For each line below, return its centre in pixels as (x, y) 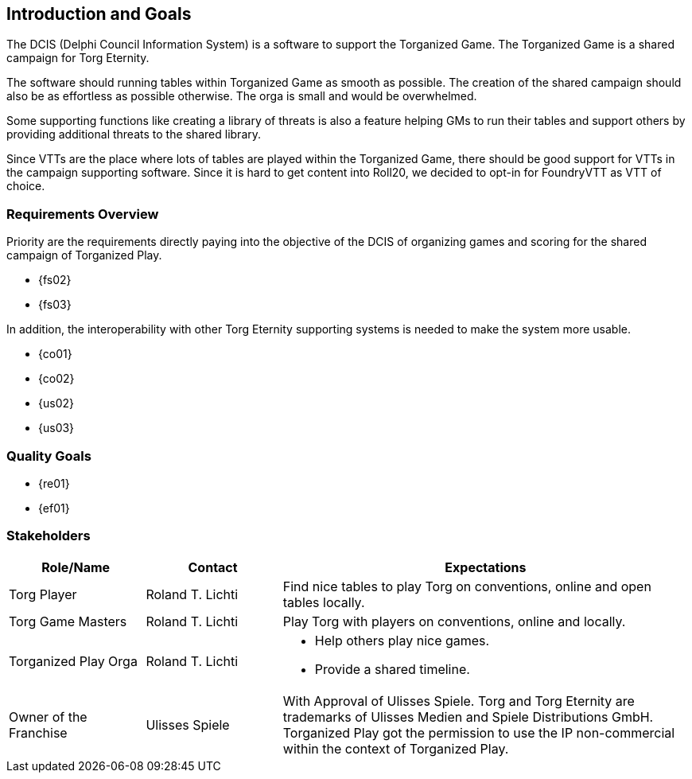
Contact (213, 567)
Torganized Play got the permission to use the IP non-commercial (479, 732)
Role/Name (76, 567)
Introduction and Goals (99, 14)
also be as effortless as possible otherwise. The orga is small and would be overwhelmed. (242, 96)
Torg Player (43, 594)
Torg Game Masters (68, 621)
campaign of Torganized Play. (84, 255)
